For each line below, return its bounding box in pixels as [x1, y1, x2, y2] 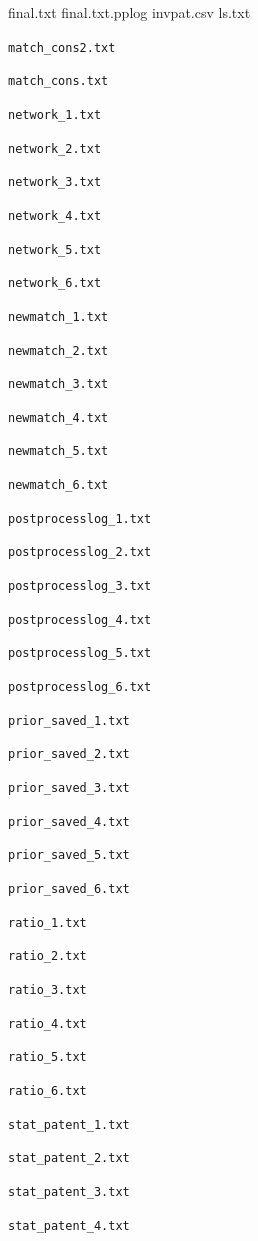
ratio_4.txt [8, 1016, 87, 1031]
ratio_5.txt [8, 1050, 87, 1065]
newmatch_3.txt [8, 377, 109, 392]
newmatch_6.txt [8, 478, 109, 493]
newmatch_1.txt [8, 309, 109, 324]
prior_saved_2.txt [8, 747, 130, 762]
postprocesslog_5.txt [8, 646, 152, 661]
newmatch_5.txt [8, 444, 109, 459]
